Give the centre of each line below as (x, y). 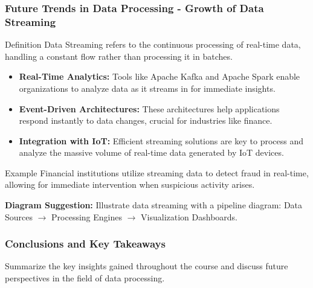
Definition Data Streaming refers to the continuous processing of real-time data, (153, 44)
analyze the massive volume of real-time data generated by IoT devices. (151, 152)
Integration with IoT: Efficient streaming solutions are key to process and (161, 140)
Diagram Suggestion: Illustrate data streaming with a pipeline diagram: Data (154, 205)
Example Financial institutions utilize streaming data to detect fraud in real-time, (157, 172)
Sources (19, 216)
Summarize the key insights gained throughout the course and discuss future (147, 266)
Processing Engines (87, 216)
